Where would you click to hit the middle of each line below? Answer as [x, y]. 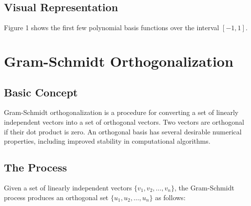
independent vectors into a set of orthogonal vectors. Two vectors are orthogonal [124, 122]
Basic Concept [41, 92]
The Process [36, 167]
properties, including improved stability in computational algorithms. [107, 141]
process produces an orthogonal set [56, 197]
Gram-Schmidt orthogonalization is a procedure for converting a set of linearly [121, 112]
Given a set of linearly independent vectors [68, 187]
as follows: [170, 197]
